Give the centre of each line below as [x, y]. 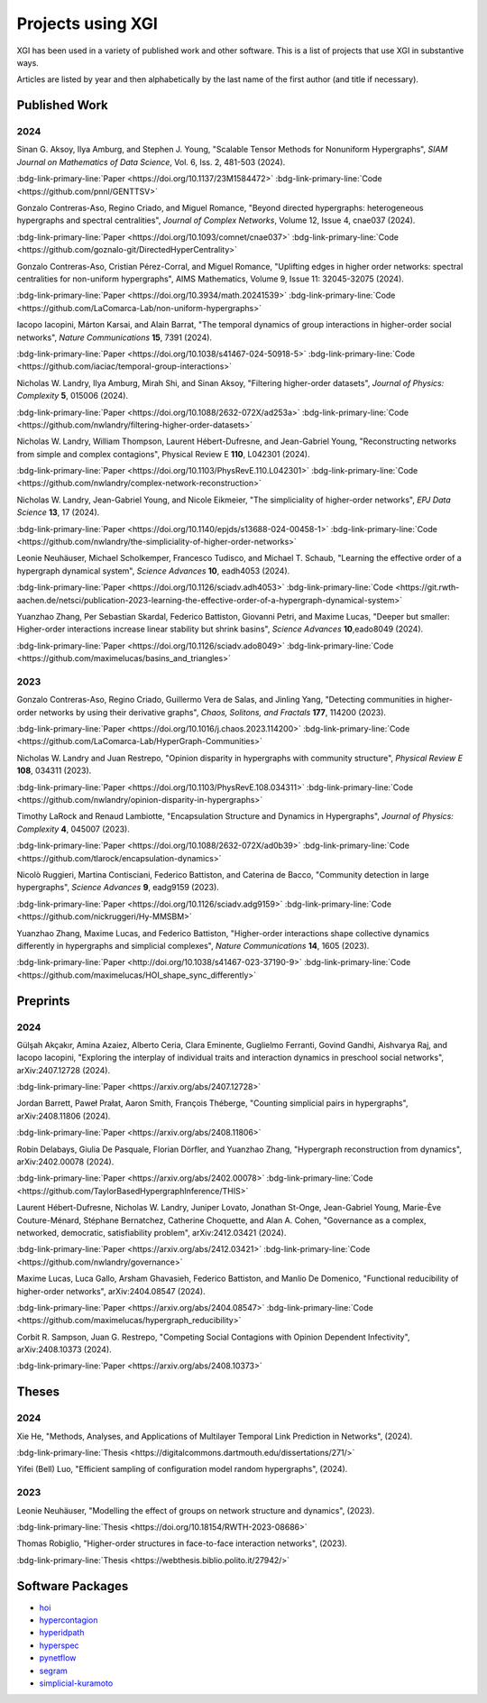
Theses [38, 1392]
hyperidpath [62, 1633]
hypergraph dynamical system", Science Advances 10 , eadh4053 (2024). [153, 571]
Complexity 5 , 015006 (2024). [73, 396]
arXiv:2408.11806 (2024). [64, 1116]
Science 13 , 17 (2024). [58, 512]
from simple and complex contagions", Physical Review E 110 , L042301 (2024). [163, 454]
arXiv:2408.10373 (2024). [64, 1349]
